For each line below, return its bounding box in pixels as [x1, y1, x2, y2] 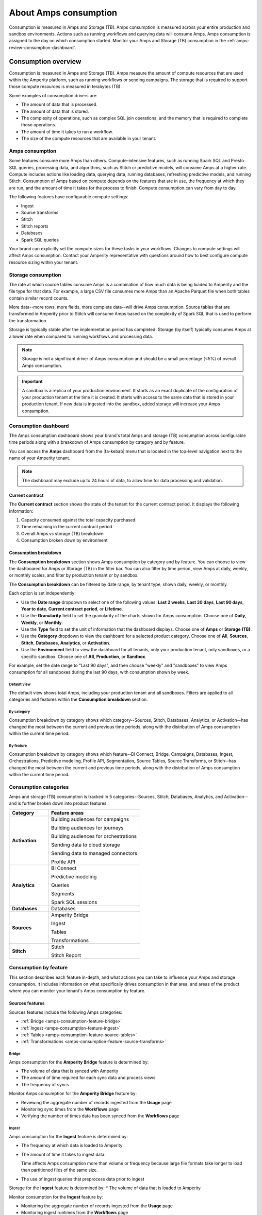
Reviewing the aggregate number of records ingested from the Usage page [21, 1099, 172, 1105]
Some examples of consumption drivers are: [9, 92, 98, 98]
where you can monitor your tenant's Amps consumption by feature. [9, 988, 146, 994]
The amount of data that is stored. [21, 108, 89, 114]
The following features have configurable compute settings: [9, 194, 129, 200]
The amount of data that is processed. [21, 102, 98, 107]
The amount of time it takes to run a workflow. [21, 129, 114, 135]
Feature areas [51, 809, 84, 816]
